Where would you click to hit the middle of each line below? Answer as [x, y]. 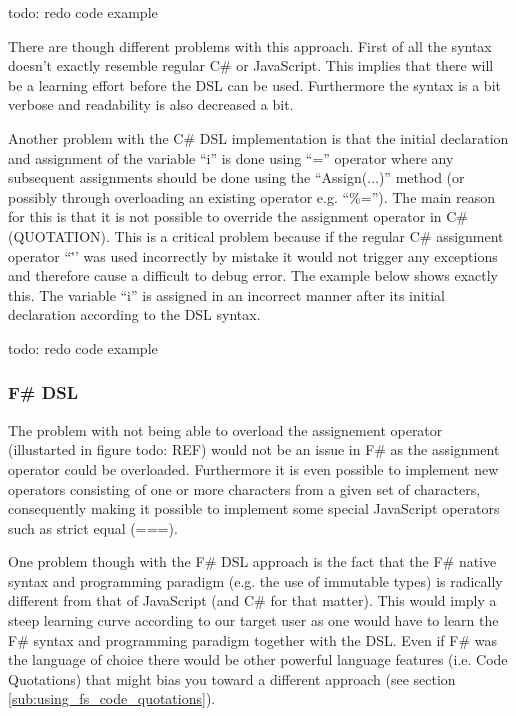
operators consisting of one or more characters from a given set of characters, [244, 488]
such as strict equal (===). [93, 527]
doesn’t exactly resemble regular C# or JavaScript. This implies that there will [251, 65]
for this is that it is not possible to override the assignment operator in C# [238, 216]
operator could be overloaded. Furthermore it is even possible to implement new [253, 468]
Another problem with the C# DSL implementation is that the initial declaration [258, 137]
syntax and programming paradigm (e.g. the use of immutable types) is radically [255, 580]
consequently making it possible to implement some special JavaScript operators [254, 508]
